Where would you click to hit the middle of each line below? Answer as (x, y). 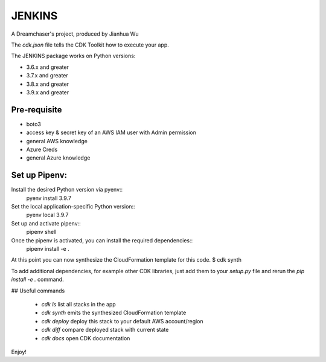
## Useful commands (38, 291)
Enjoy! (19, 352)
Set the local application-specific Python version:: (73, 207)
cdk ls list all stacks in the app (78, 304)
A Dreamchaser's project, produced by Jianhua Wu (75, 34)
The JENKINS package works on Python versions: (73, 56)
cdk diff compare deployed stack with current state (105, 330)
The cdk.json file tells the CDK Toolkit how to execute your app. (90, 45)
